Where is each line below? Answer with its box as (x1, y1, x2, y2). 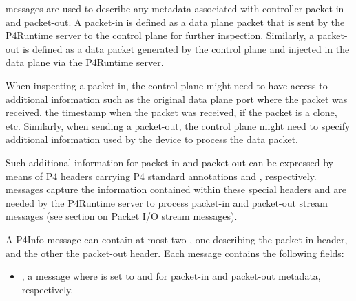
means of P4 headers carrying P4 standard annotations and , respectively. (6, 168, 317, 183)
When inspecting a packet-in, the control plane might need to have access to (6, 78, 328, 92)
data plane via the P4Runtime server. (6, 55, 164, 69)
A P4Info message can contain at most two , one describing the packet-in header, (6, 232, 348, 246)
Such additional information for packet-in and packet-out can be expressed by (6, 155, 333, 169)
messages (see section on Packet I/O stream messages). (6, 209, 238, 223)
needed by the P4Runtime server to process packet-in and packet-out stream (6, 195, 328, 210)
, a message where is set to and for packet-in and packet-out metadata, (21, 269, 321, 283)
